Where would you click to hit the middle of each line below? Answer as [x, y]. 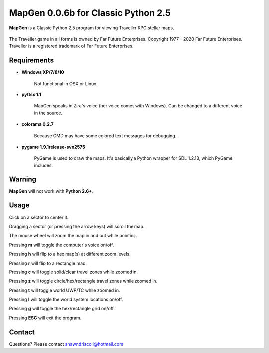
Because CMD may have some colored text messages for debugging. [105, 135]
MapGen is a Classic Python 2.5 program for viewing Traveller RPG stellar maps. [92, 28]
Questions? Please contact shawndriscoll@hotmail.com [66, 344]
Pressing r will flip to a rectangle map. [48, 263]
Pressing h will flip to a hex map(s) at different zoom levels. [70, 254]
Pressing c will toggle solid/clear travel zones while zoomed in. [74, 272]
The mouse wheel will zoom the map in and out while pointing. [73, 236]
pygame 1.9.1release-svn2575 [53, 147]
